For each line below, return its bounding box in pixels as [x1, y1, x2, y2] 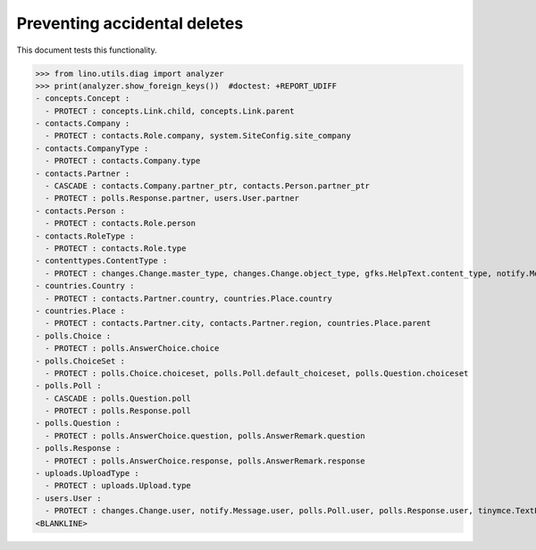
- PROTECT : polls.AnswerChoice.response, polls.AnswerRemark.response [45, 455, 365, 466]
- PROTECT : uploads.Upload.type [45, 480, 191, 491]
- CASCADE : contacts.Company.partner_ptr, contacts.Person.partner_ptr [45, 181, 371, 191]
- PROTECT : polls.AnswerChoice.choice [45, 344, 220, 354]
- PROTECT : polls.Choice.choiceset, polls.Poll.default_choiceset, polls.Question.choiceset [45, 368, 469, 379]
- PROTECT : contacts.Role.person [45, 219, 197, 229]
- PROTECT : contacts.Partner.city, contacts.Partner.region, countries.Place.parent [45, 318, 431, 329]
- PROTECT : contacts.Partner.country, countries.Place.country [45, 293, 332, 304]
